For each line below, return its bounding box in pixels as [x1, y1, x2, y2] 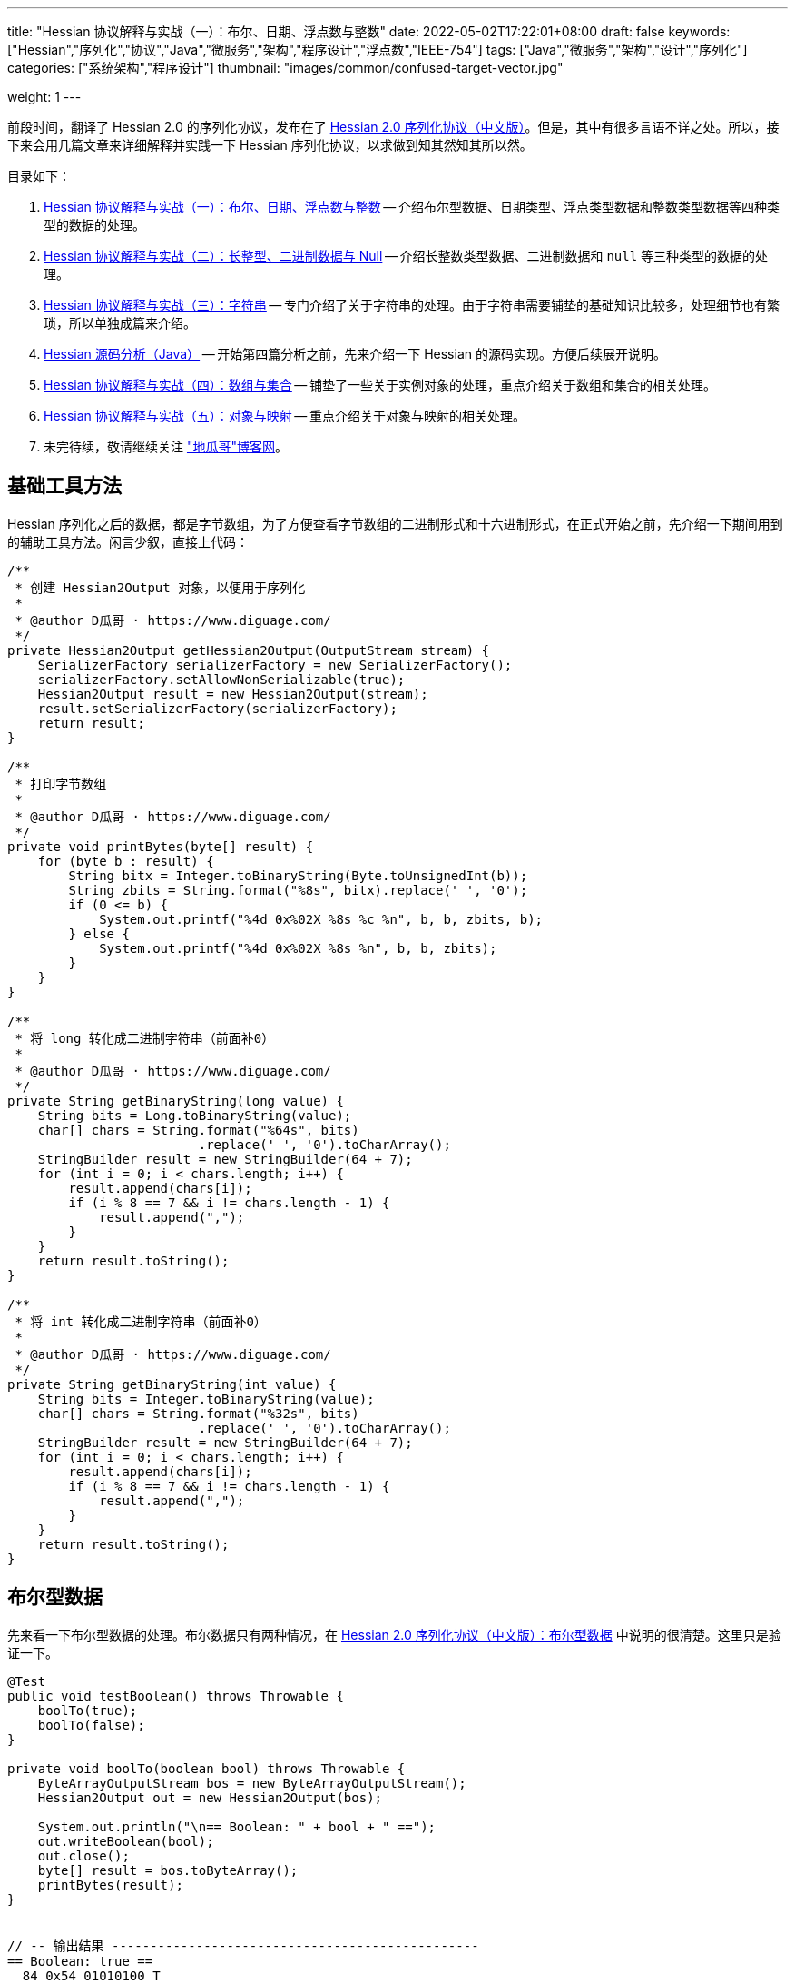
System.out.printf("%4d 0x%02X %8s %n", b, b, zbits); [99, 940, 497, 956]
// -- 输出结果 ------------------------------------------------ [7, 1938, 479, 1953]
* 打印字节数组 [15, 776, 107, 791]
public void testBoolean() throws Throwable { [7, 1688, 344, 1703]
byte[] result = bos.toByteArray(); [37, 1862, 299, 1878]
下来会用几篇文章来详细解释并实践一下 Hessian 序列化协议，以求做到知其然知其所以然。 [7, 137, 533, 153]
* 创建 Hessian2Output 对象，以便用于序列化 [15, 580, 306, 595]
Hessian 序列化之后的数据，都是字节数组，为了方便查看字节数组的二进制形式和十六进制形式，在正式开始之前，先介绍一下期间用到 [7, 515, 783, 531]
